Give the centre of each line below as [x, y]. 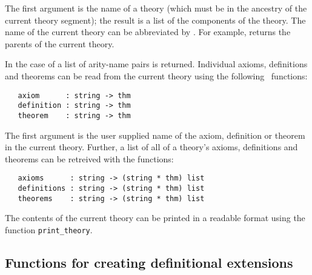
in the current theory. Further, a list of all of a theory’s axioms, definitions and [151, 147]
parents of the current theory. [60, 43]
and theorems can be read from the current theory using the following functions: [156, 75]
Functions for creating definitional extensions [149, 262]
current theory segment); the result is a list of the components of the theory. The [155, 20]
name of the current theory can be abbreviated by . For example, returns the [148, 32]
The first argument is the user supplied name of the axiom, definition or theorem [155, 135]
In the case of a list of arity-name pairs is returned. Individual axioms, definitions [156, 64]
